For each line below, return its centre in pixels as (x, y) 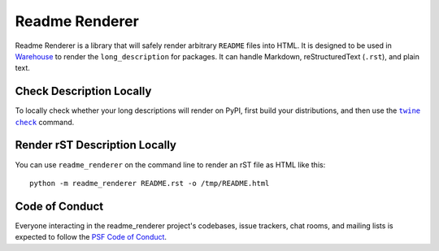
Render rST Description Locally (96, 145)
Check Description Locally (83, 91)
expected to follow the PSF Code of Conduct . (91, 237)
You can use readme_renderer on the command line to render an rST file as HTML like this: (170, 164)
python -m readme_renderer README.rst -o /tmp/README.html (150, 183)
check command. (45, 122)
